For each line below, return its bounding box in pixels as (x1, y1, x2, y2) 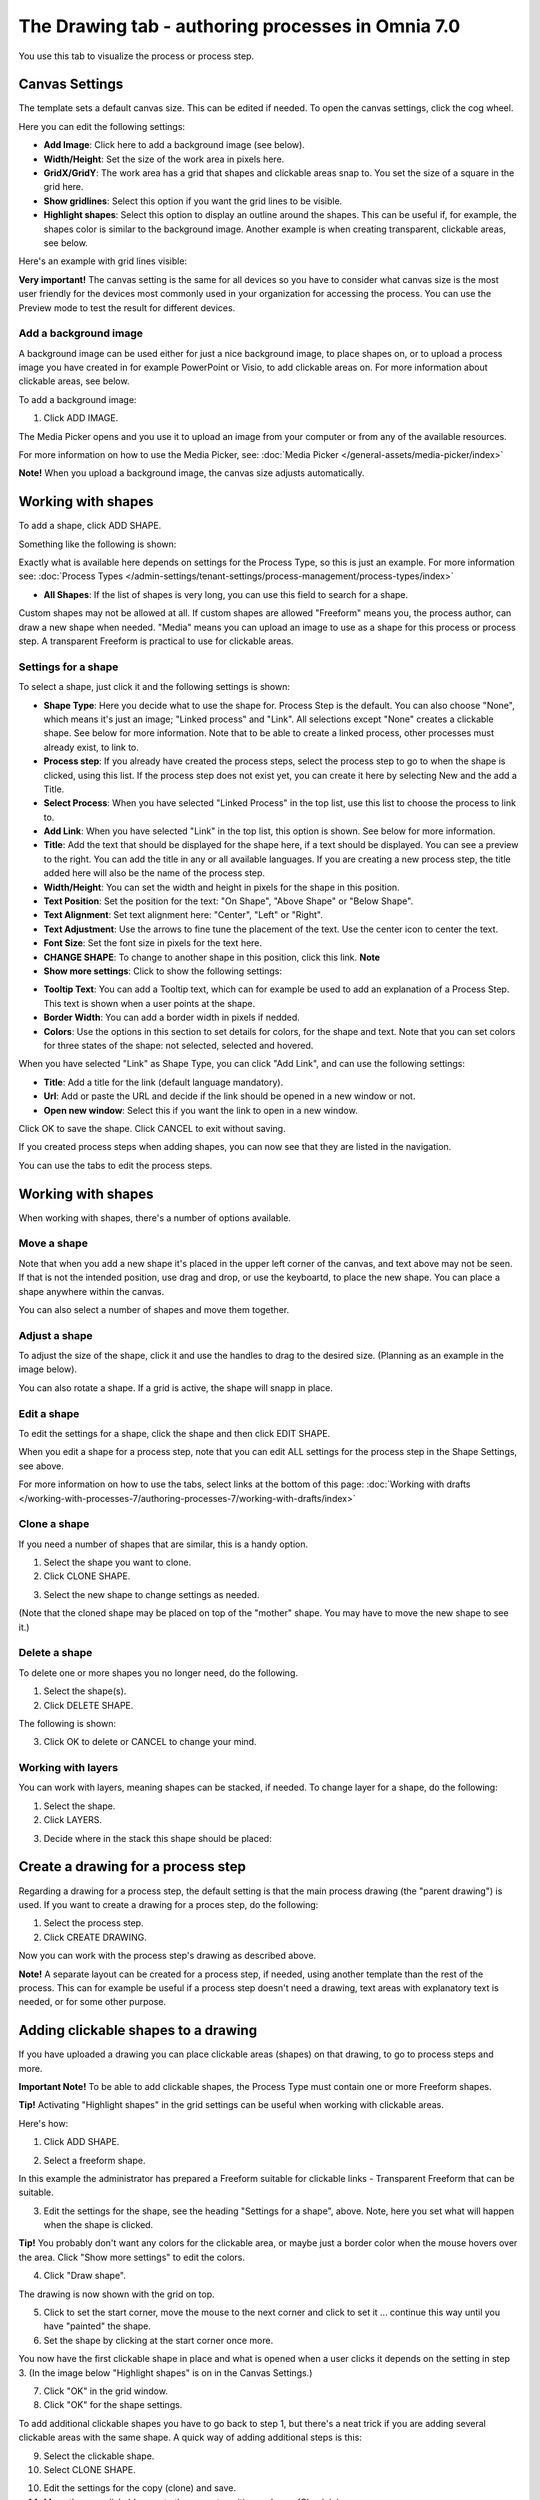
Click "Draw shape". (43, 2270, 127, 2282)
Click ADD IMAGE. (43, 412, 119, 424)
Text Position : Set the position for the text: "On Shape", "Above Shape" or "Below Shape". (43, 895, 414, 907)
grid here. (43, 181, 84, 193)
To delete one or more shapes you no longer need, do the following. (18, 1666, 299, 1679)
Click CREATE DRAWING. (43, 1931, 147, 1943)
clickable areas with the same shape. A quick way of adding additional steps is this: (18, 2431, 362, 2444)
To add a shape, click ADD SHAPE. (18, 520, 162, 532)
